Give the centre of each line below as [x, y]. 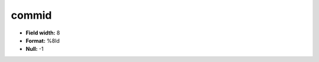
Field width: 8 [43, 33]
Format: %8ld [43, 40]
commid [31, 15]
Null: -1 [35, 49]
